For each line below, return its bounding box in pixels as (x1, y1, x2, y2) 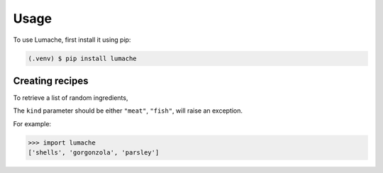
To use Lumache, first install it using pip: (13, 35, 131, 44)
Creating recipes (13, 74, 89, 86)
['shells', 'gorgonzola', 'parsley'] (28, 149, 160, 157)
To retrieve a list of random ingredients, (13, 94, 128, 102)
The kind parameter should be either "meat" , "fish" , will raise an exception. (13, 106, 243, 115)
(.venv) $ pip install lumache (28, 54, 138, 62)
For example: (13, 119, 52, 128)
